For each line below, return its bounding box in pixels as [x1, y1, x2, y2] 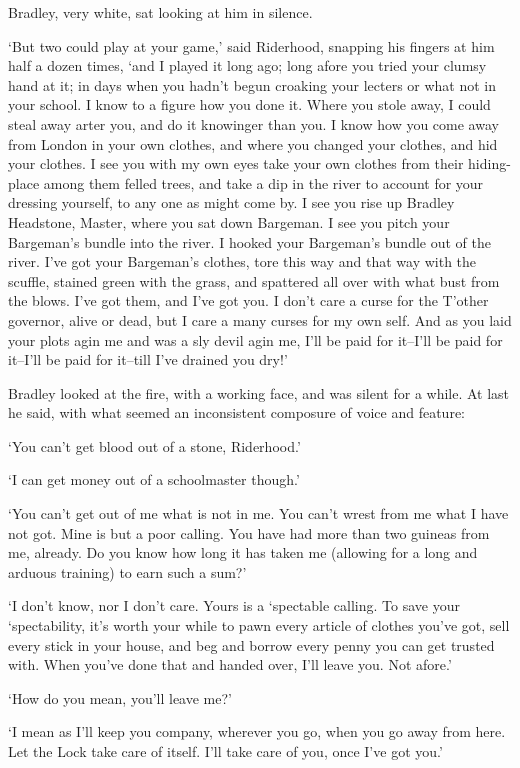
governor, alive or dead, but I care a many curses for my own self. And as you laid [8, 309, 512, 330]
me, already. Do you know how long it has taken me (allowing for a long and [8, 542, 478, 563]
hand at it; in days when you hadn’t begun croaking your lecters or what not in [8, 74, 497, 95]
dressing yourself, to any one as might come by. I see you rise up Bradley [8, 192, 455, 213]
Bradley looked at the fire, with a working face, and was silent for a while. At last [8, 382, 510, 403]
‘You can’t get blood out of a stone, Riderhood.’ [8, 435, 301, 456]
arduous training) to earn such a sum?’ [8, 561, 247, 582]
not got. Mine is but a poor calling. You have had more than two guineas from [8, 522, 490, 543]
